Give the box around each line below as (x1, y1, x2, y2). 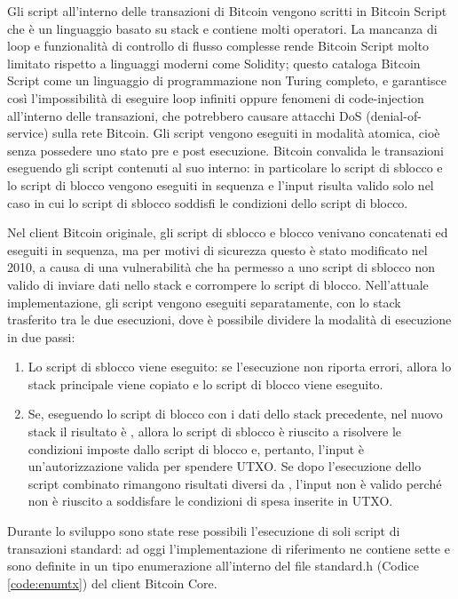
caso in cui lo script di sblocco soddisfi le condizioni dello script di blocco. (7, 193, 408, 212)
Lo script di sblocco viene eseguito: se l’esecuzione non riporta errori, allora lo (28, 357, 452, 376)
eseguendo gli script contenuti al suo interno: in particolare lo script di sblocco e (7, 158, 443, 177)
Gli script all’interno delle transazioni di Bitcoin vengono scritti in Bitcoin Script (7, 2, 447, 20)
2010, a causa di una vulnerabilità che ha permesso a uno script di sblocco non (7, 258, 435, 276)
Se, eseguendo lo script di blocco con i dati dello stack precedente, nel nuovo (28, 404, 443, 423)
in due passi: (7, 327, 75, 346)
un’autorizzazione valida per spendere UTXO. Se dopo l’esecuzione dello (28, 457, 422, 475)
